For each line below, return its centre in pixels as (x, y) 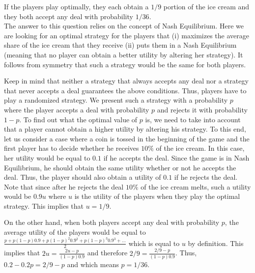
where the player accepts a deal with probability (77, 109)
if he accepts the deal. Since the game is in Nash (176, 157)
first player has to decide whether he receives (71, 148)
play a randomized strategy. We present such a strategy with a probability (116, 100)
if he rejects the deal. (206, 177)
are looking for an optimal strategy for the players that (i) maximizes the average (127, 35)
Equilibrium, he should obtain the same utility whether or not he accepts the (120, 167)
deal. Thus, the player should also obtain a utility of (83, 177)
